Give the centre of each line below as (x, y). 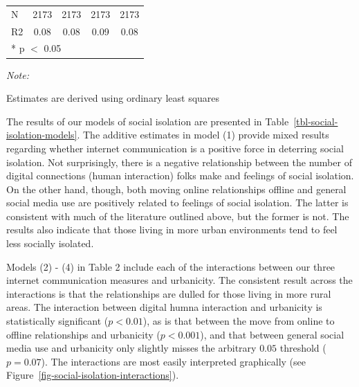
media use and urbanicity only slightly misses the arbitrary (131, 348)
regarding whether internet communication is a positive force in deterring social (175, 148)
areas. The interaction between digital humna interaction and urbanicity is (164, 307)
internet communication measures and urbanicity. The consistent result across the (179, 280)
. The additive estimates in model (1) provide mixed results (203, 135)
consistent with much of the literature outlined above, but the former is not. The (178, 216)
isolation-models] (42, 135)
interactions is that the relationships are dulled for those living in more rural (169, 293)
